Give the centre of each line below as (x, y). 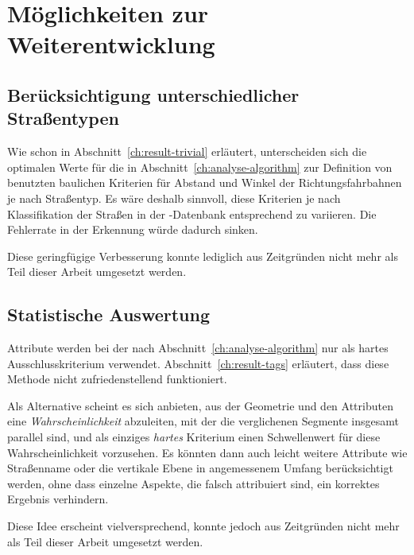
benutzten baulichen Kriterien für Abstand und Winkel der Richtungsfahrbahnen (205, 182)
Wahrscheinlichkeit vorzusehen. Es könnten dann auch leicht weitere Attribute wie (207, 452)
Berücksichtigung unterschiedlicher (153, 94)
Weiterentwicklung (111, 44)
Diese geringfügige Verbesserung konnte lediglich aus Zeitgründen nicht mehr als (203, 256)
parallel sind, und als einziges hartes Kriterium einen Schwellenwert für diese (194, 437)
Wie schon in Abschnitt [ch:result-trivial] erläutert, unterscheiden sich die (187, 151)
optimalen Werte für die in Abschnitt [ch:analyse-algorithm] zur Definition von (200, 167)
